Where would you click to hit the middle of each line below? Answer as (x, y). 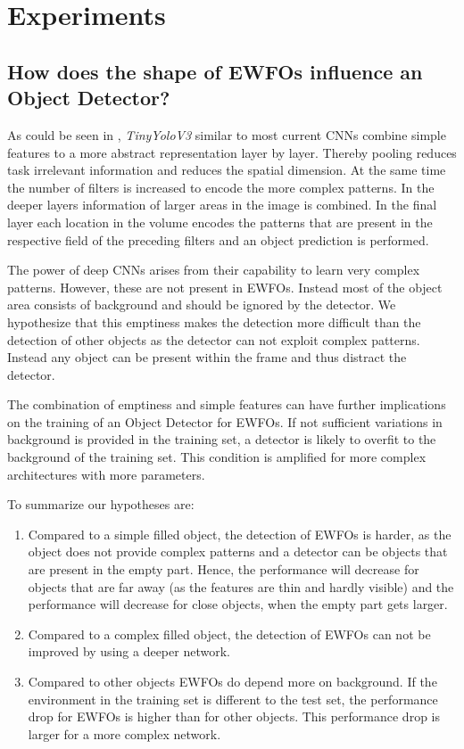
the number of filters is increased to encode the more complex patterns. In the (221, 187)
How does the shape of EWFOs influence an (215, 71)
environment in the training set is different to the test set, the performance (233, 699)
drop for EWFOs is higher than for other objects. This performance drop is (234, 716)
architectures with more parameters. (106, 474)
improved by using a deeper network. (129, 651)
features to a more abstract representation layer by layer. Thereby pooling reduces (232, 152)
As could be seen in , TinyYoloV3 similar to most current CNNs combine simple (227, 134)
